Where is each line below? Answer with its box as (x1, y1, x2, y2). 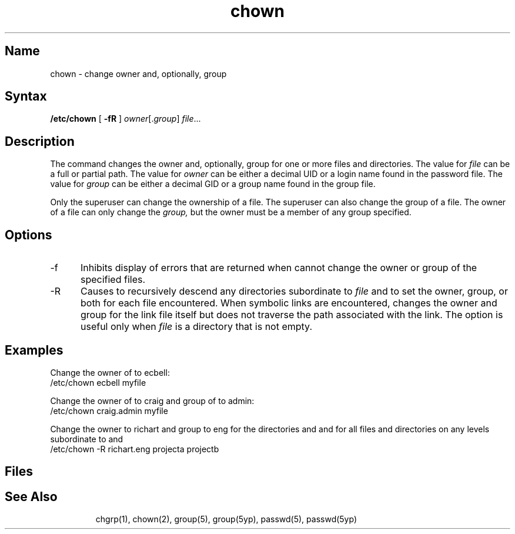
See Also (5, 489, 58, 504)
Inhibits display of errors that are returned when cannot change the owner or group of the (80, 262, 477, 274)
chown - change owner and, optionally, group (50, 68, 227, 79)
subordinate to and (50, 433, 123, 444)
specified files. (80, 273, 146, 286)
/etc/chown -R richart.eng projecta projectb (50, 443, 219, 454)
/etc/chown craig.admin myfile (50, 405, 168, 416)
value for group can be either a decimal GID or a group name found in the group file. (50, 179, 376, 189)
